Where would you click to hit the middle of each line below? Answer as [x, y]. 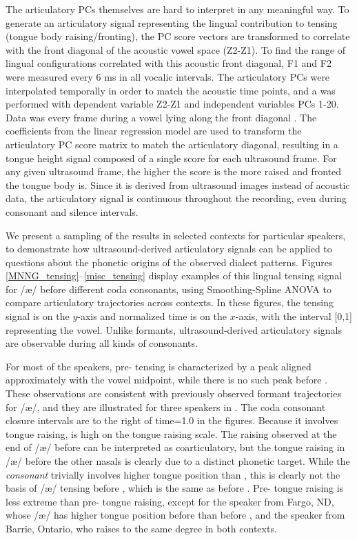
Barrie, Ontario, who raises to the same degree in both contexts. [141, 528]
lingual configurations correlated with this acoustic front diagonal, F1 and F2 [169, 63]
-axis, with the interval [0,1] [294, 316]
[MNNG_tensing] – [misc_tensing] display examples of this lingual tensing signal [174, 276]
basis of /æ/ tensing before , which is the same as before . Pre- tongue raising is [175, 488]
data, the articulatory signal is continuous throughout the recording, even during [176, 198]
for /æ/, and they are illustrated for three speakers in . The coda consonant [166, 407]
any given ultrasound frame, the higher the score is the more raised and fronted [174, 171]
